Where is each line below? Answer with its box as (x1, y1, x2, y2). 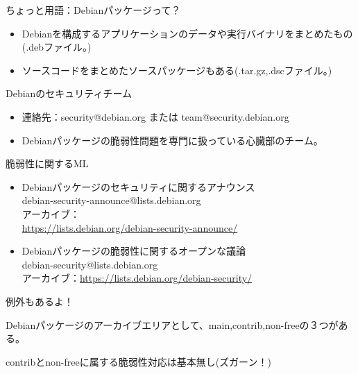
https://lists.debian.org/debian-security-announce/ (22, 220, 238, 235)
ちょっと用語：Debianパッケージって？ (6, 3, 181, 17)
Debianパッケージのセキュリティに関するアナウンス (22, 179, 255, 194)
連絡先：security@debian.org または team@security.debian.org (22, 109, 289, 124)
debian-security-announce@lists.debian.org (22, 193, 201, 207)
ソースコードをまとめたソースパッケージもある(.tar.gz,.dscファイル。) (22, 62, 332, 77)
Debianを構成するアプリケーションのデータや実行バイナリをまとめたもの (22, 26, 353, 40)
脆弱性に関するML (6, 156, 89, 171)
